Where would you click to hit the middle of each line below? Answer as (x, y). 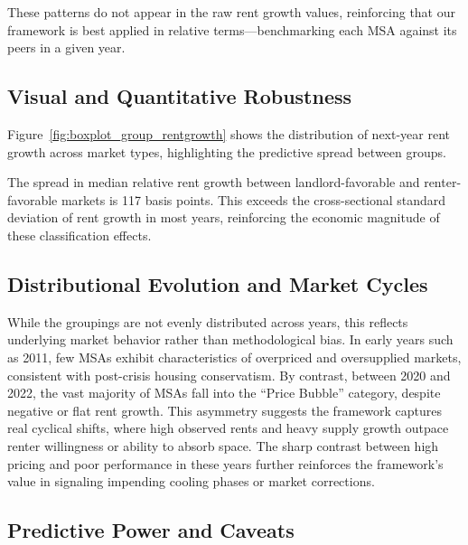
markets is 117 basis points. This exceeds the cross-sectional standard (253, 199)
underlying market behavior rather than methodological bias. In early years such (230, 339)
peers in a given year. (66, 47)
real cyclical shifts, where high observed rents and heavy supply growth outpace (228, 428)
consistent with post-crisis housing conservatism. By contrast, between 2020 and (229, 375)
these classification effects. (80, 235)
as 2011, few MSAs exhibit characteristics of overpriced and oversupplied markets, (234, 357)
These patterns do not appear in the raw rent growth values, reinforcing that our (232, 12)
